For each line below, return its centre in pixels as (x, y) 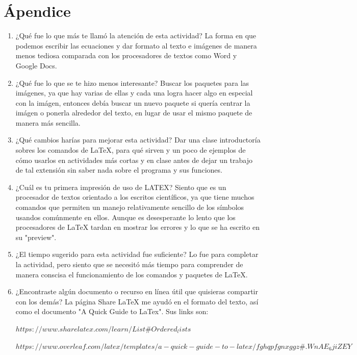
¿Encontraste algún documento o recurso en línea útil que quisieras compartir (137, 291)
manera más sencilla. (48, 122)
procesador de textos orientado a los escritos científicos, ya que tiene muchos (135, 197)
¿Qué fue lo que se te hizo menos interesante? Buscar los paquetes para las (132, 82)
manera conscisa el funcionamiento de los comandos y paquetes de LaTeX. (132, 274)
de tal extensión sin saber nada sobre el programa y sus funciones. (119, 170)
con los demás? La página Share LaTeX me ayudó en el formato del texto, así (137, 301)
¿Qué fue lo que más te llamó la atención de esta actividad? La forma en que (136, 35)
